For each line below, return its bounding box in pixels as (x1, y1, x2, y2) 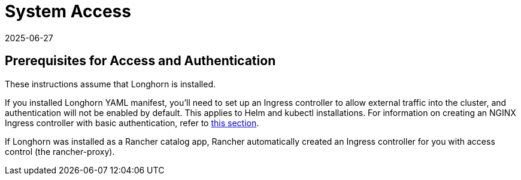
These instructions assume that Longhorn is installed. (5, 78, 216, 89)
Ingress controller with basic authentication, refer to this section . (5, 117, 259, 128)
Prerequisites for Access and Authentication (5, 53, 276, 69)
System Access (5, 1, 131, 22)
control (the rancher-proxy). (5, 146, 115, 157)
